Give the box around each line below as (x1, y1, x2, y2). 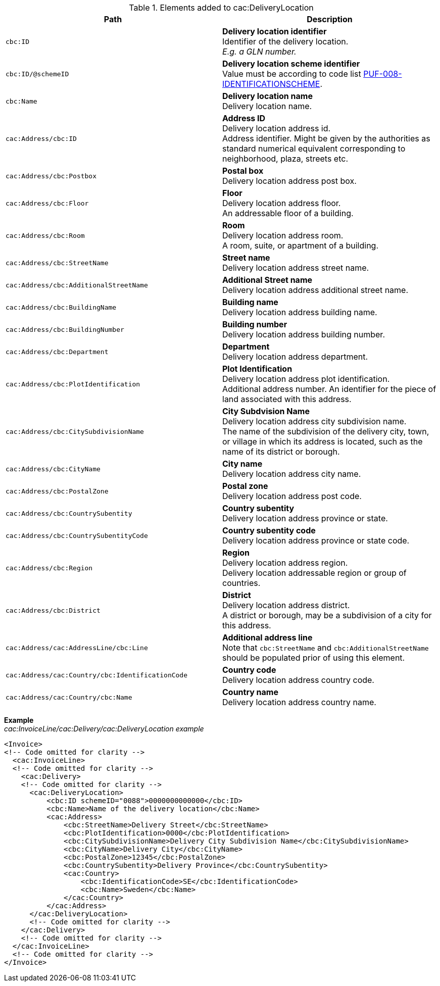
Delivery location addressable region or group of (222, 568, 407, 578)
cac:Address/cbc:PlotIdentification (6, 380, 140, 388)
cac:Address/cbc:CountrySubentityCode (6, 531, 148, 539)
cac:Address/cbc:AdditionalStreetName (6, 281, 148, 289)
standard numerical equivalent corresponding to (222, 143, 406, 154)
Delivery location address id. (222, 123, 331, 133)
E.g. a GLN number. (222, 46, 297, 57)
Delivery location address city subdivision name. (222, 416, 407, 426)
